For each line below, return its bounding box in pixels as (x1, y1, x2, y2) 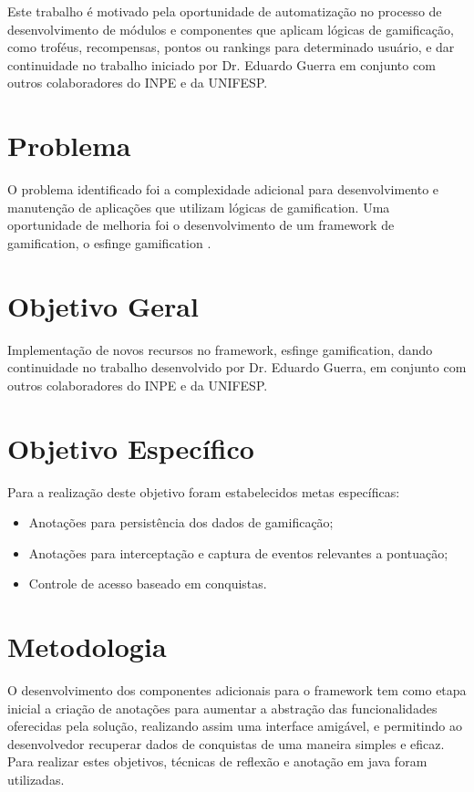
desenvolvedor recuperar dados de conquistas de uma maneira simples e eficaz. (7, 734, 445, 753)
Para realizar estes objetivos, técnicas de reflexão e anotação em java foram (7, 752, 428, 771)
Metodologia (7, 628, 167, 665)
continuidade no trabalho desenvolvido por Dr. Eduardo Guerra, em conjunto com (7, 358, 467, 377)
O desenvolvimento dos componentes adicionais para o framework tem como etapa (7, 681, 467, 699)
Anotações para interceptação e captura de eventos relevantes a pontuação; (28, 543, 448, 562)
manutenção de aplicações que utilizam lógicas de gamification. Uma (7, 197, 390, 216)
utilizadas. (7, 769, 65, 788)
